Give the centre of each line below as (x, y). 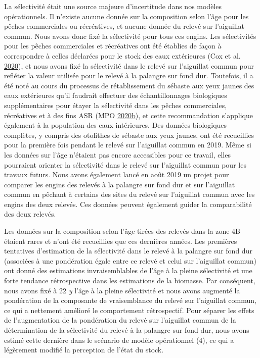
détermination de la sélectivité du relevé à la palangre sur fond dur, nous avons (127, 330)
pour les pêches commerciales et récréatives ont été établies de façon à (113, 46)
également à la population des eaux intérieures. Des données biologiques (116, 125)
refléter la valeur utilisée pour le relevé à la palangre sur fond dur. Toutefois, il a (129, 75)
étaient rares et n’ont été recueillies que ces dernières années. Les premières (121, 241)
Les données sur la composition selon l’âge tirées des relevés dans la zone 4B (122, 231)
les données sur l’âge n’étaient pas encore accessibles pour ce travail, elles (117, 154)
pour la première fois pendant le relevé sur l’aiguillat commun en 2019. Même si (128, 145)
